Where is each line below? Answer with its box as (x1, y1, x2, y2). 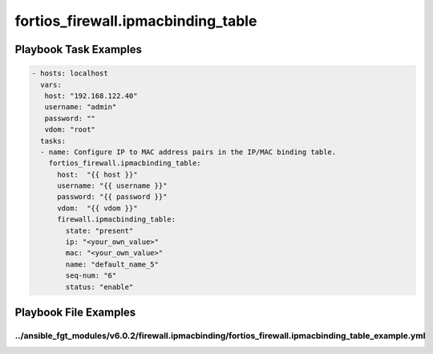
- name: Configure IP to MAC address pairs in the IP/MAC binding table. (40, 147, 337, 157)
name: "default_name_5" (65, 259, 160, 269)
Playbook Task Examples (14, 43, 143, 56)
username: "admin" (44, 103, 117, 112)
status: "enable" (65, 282, 134, 291)
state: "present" (65, 226, 134, 235)
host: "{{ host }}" (57, 169, 138, 179)
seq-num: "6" (65, 271, 117, 280)
